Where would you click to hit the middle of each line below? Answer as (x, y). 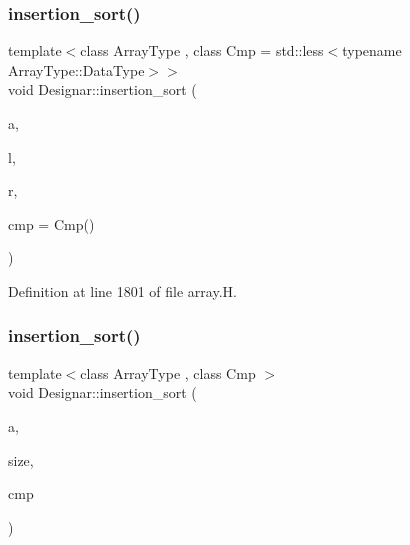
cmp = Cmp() (51, 223)
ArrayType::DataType (76, 69)
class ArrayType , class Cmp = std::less (202, 50)
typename (372, 50)
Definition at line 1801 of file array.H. (122, 290)
